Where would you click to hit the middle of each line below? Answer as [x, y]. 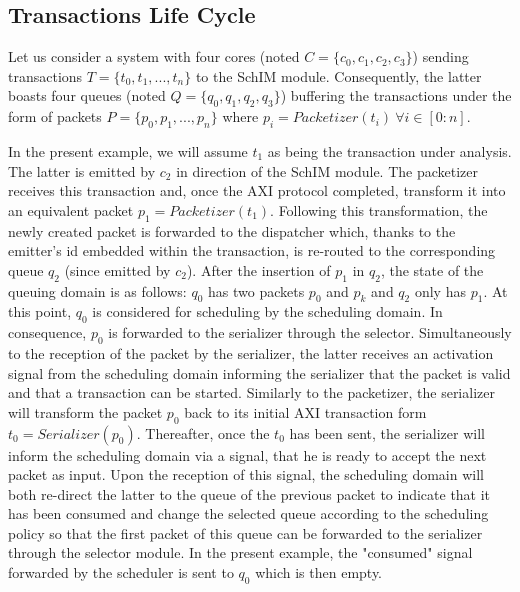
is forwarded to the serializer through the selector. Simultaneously [310, 332]
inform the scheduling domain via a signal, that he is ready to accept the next [247, 454]
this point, [40, 311]
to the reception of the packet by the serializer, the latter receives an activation [251, 352]
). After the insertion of [258, 269]
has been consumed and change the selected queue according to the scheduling [248, 513]
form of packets [55, 116]
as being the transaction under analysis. [389, 150]
